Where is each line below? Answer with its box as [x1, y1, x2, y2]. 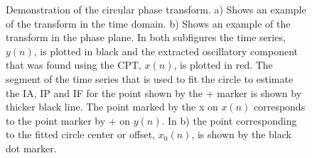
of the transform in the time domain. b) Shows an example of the [6, 16, 291, 30]
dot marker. [6, 140, 57, 155]
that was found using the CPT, [6, 57, 141, 72]
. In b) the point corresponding [161, 113, 297, 128]
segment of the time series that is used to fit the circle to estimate [6, 71, 294, 86]
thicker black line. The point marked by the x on [6, 99, 218, 114]
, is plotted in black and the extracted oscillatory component [33, 43, 298, 58]
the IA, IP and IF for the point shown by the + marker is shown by [6, 85, 302, 100]
